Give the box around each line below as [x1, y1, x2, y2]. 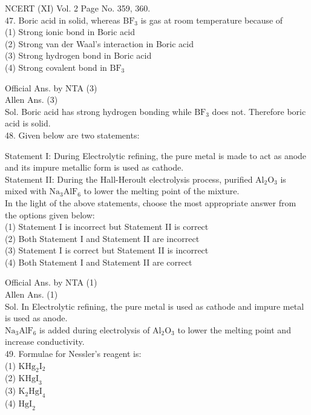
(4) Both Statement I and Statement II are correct [5, 255, 192, 268]
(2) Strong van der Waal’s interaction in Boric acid [5, 37, 194, 50]
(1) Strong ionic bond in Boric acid [5, 25, 135, 38]
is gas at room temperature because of [140, 13, 283, 26]
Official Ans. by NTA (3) [5, 81, 97, 94]
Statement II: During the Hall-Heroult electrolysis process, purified [5, 172, 253, 185]
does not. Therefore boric [212, 105, 306, 117]
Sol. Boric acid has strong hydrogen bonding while [5, 105, 192, 117]
